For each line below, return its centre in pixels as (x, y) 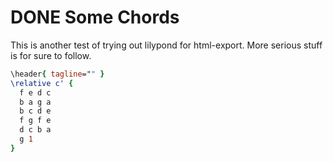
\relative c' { (42, 83)
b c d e (35, 111)
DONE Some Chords (95, 17)
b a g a (35, 102)
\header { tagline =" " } (57, 74)
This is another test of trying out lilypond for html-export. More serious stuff (166, 45)
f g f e (35, 121)
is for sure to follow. (51, 55)
